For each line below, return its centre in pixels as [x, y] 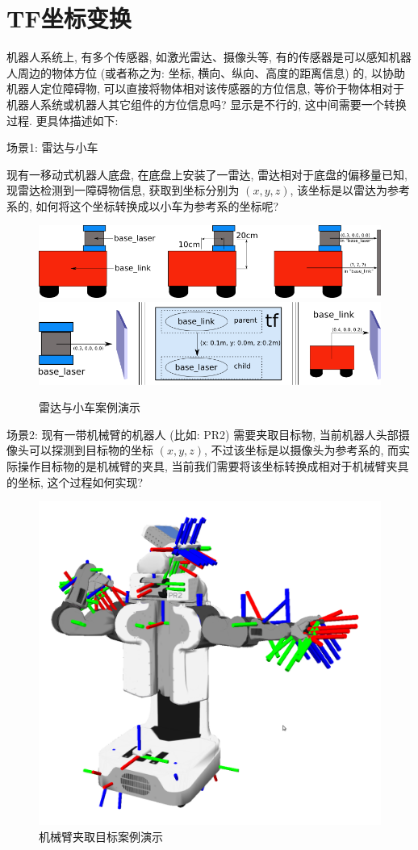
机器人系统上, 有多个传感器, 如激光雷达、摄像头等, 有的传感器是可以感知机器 [209, 57]
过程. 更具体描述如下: [63, 120]
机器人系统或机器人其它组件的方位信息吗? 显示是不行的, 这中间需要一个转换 [207, 104]
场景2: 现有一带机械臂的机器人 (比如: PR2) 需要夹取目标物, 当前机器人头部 [203, 434]
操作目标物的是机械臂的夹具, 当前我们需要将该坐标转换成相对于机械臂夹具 [213, 465]
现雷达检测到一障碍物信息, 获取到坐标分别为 [123, 190]
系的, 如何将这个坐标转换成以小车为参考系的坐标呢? [143, 205]
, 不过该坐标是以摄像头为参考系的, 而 [302, 450]
